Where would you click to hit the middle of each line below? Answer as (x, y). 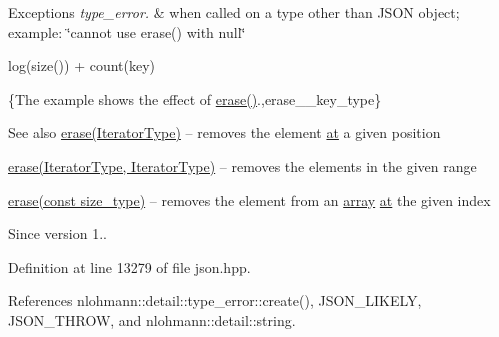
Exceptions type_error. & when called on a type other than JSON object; (234, 12)
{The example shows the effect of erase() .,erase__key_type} (195, 98)
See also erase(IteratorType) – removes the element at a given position (224, 132)
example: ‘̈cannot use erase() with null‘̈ (127, 31)
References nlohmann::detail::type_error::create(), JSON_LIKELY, (215, 300)
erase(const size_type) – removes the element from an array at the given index (249, 199)
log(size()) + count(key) (82, 65)
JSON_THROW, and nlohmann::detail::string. (152, 319)
